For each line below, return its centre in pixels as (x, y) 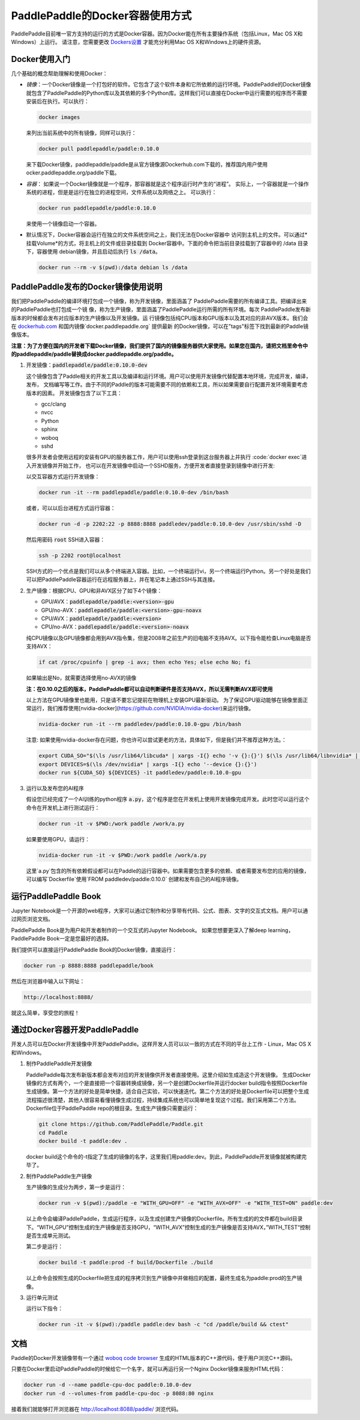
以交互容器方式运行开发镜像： (63, 477)
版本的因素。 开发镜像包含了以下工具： (74, 393)
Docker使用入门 (41, 59)
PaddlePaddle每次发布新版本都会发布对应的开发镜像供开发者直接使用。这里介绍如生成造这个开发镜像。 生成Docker (169, 1074)
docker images (59, 117)
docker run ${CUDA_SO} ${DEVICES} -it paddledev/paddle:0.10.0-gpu (140, 773)
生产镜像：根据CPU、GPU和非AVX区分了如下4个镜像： (94, 590)
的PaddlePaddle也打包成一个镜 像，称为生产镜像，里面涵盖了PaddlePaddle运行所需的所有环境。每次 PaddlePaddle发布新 (161, 309)
